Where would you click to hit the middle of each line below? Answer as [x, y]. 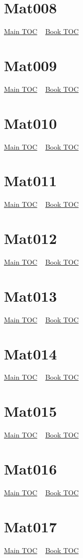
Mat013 [31, 296]
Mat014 [31, 353]
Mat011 [31, 180]
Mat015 [31, 411]
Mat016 [31, 468]
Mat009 [31, 65]
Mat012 [31, 238]
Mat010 [31, 123]
